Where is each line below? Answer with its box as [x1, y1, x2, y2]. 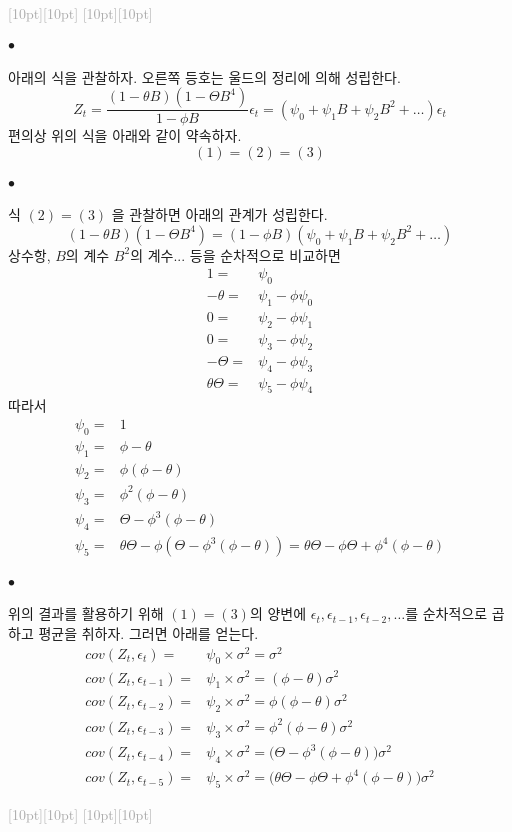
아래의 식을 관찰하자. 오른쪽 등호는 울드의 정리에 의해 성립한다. [8, 66, 401, 87]
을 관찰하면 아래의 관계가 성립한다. [111, 204, 328, 225]
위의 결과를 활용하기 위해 [8, 603, 164, 624]
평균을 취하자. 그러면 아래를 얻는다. [38, 622, 259, 643]
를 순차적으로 [405, 603, 488, 624]
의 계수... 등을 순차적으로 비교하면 [130, 244, 341, 265]
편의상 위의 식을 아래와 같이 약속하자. [8, 125, 242, 146]
